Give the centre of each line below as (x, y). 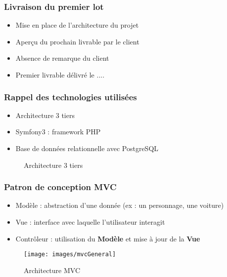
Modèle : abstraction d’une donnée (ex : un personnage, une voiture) (120, 205)
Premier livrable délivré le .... (60, 75)
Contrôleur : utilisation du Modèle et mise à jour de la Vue (108, 238)
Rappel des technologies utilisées (70, 97)
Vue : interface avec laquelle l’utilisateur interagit (90, 222)
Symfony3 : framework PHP (58, 132)
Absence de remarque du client (62, 58)
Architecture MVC (52, 270)
